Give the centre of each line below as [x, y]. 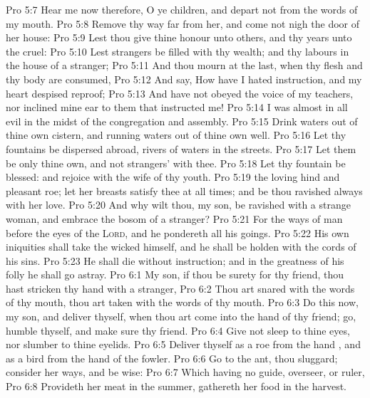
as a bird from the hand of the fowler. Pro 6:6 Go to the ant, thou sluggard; [172, 358]
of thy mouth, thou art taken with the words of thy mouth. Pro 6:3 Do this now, [182, 302]
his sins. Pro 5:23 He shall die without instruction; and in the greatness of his [175, 260]
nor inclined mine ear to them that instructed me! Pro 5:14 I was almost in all [177, 107]
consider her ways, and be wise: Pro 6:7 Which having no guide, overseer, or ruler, [185, 372]
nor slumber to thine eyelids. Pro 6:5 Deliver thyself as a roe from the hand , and [183, 344]
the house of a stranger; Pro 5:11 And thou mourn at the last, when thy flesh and [184, 65]
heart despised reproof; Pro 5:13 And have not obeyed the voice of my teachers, [180, 93]
